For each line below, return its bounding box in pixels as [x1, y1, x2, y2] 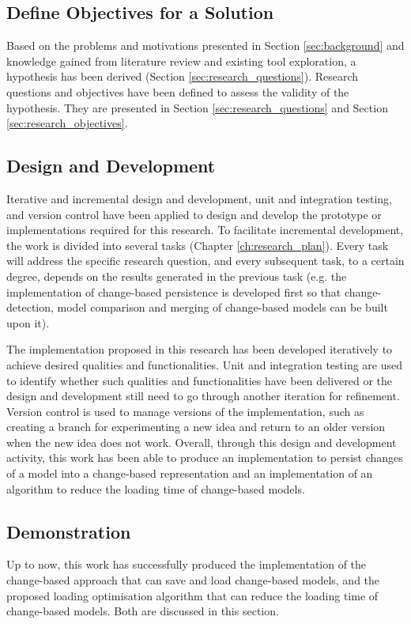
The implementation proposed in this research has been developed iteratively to [6, 341, 393, 357]
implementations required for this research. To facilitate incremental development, [6, 221, 404, 238]
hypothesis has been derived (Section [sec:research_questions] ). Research [6, 68, 359, 85]
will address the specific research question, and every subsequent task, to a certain [6, 252, 405, 269]
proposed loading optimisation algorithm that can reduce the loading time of [6, 587, 379, 603]
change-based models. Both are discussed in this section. [6, 603, 279, 619]
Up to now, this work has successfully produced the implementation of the [6, 556, 367, 573]
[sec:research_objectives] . [6, 115, 128, 131]
